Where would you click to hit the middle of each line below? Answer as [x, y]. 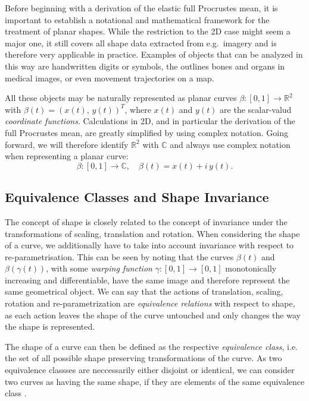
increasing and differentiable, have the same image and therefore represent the [147, 280]
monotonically [251, 268]
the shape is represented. [50, 326]
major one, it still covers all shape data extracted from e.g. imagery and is [141, 42]
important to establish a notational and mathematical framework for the [137, 19]
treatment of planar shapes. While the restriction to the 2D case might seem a [148, 31]
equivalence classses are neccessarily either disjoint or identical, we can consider [150, 370]
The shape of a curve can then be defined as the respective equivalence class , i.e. [151, 346]
